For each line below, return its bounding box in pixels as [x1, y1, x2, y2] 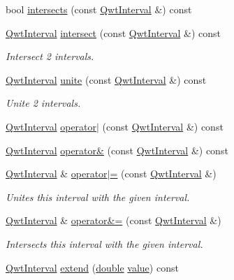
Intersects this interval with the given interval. [6, 236, 203, 251]
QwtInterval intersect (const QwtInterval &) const [6, 25, 221, 40]
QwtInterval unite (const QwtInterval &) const [6, 72, 207, 87]
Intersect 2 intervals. [6, 49, 94, 64]
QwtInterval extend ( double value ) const [6, 260, 179, 274]
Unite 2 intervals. [6, 96, 81, 110]
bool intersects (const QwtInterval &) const [6, 2, 192, 16]
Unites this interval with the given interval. [6, 189, 190, 204]
